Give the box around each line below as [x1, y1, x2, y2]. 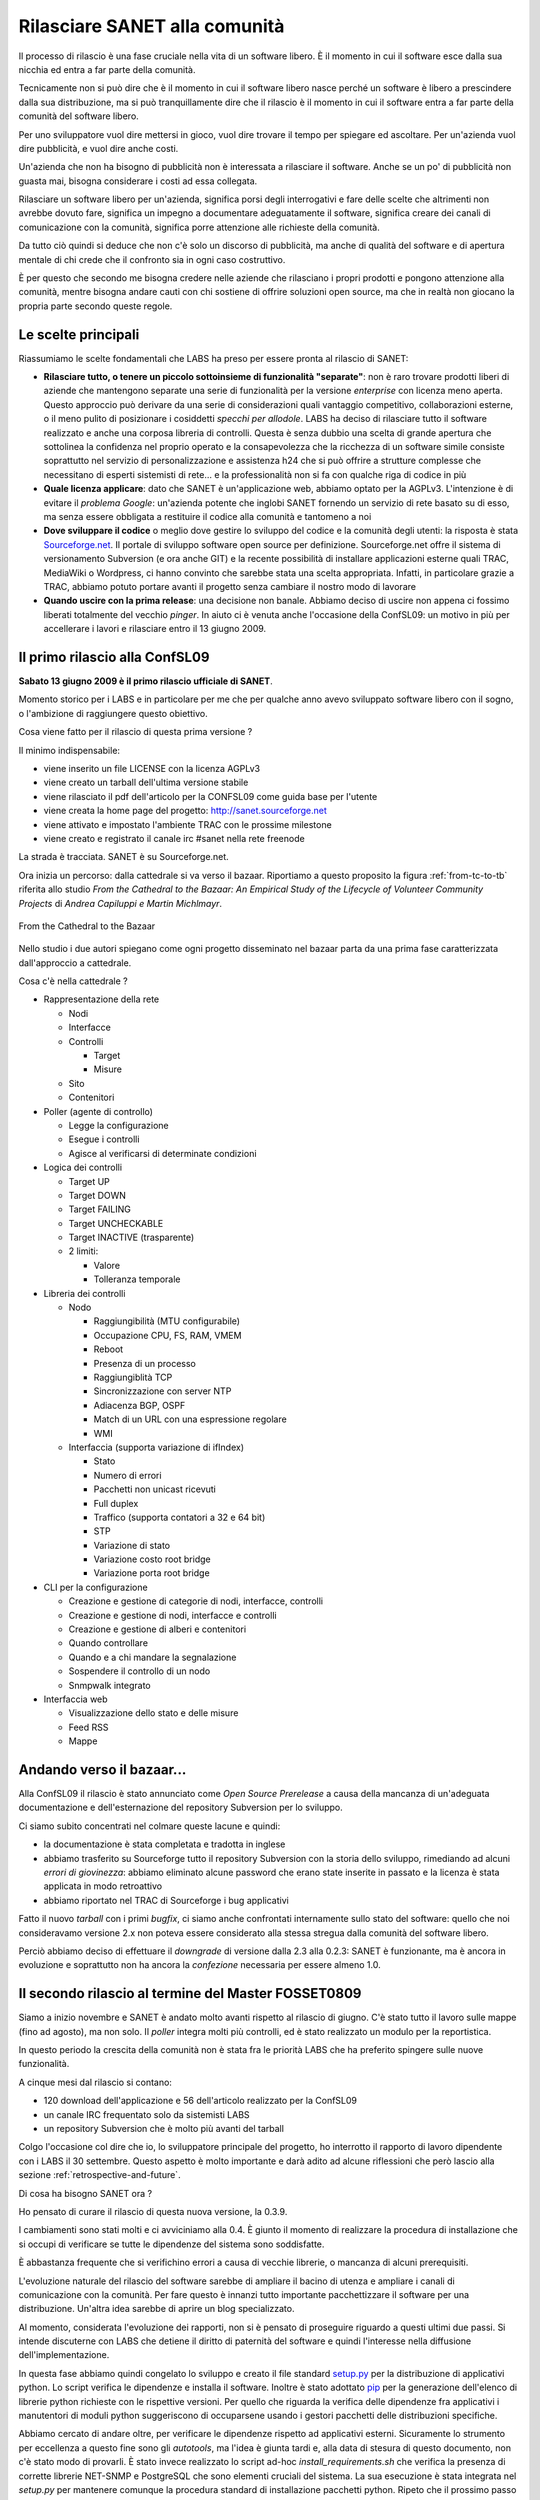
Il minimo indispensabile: [18, 744, 120, 756]
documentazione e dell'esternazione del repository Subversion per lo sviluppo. [18, 1801, 344, 1814]
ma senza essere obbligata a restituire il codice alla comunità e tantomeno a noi [43, 511, 372, 522]
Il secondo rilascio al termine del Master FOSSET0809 [18, 1985, 362, 2002]
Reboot [93, 1343, 124, 1355]
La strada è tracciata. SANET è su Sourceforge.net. [18, 851, 229, 863]
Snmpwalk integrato [68, 1679, 151, 1691]
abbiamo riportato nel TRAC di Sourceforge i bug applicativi [43, 1894, 289, 1906]
